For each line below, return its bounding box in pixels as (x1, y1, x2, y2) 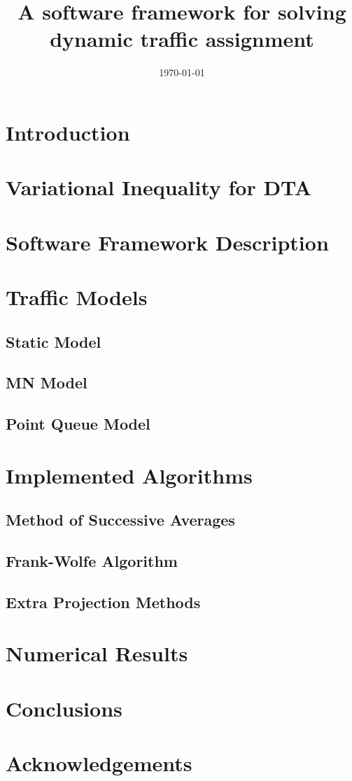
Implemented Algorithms (6, 460, 253, 489)
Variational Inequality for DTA (6, 173, 312, 202)
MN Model (6, 372, 87, 393)
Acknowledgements (6, 749, 192, 778)
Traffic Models (6, 283, 148, 311)
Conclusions (6, 694, 122, 722)
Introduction (6, 118, 130, 146)
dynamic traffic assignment (50, 24, 314, 53)
